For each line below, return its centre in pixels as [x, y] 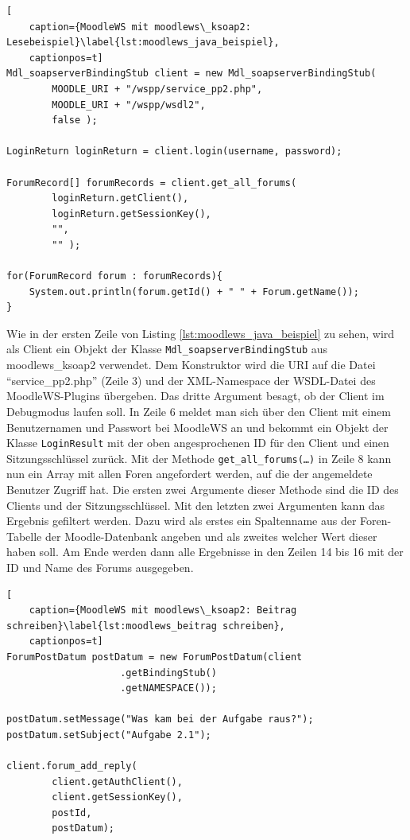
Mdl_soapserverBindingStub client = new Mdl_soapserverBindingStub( [191, 74]
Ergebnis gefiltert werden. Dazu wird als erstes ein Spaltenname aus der [182, 521]
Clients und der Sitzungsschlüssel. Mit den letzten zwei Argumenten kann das [196, 505]
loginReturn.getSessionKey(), [132, 214]
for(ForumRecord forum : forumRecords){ [115, 276]
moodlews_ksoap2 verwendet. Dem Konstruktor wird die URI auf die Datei [191, 365]
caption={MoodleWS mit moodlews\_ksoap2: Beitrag [163, 611]
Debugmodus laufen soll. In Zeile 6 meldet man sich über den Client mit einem [199, 411]
